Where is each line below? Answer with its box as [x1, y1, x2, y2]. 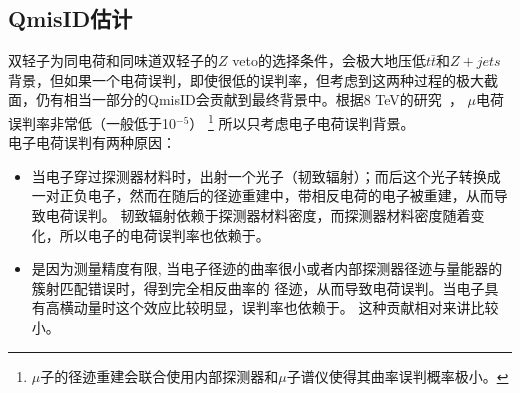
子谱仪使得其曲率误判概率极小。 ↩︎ [286, 365, 509, 386]
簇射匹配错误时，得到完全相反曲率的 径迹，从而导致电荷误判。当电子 [31, 277, 485, 298]
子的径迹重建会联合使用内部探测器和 [40, 365, 279, 386]
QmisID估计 [8, 3, 133, 34]
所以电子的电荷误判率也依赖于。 [59, 224, 270, 245]
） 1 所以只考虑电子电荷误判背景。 [189, 109, 415, 133]
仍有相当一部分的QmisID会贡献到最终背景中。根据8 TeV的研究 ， [35, 89, 463, 110]
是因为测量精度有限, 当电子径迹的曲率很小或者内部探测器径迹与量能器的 [31, 258, 503, 279]
